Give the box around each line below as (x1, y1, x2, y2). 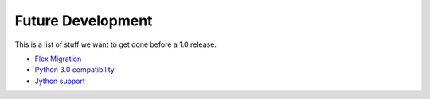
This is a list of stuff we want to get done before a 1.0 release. (14, 40, 217, 49)
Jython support (34, 76, 85, 86)
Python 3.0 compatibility (34, 65, 115, 74)
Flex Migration (34, 54, 82, 63)
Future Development (14, 12, 153, 29)
